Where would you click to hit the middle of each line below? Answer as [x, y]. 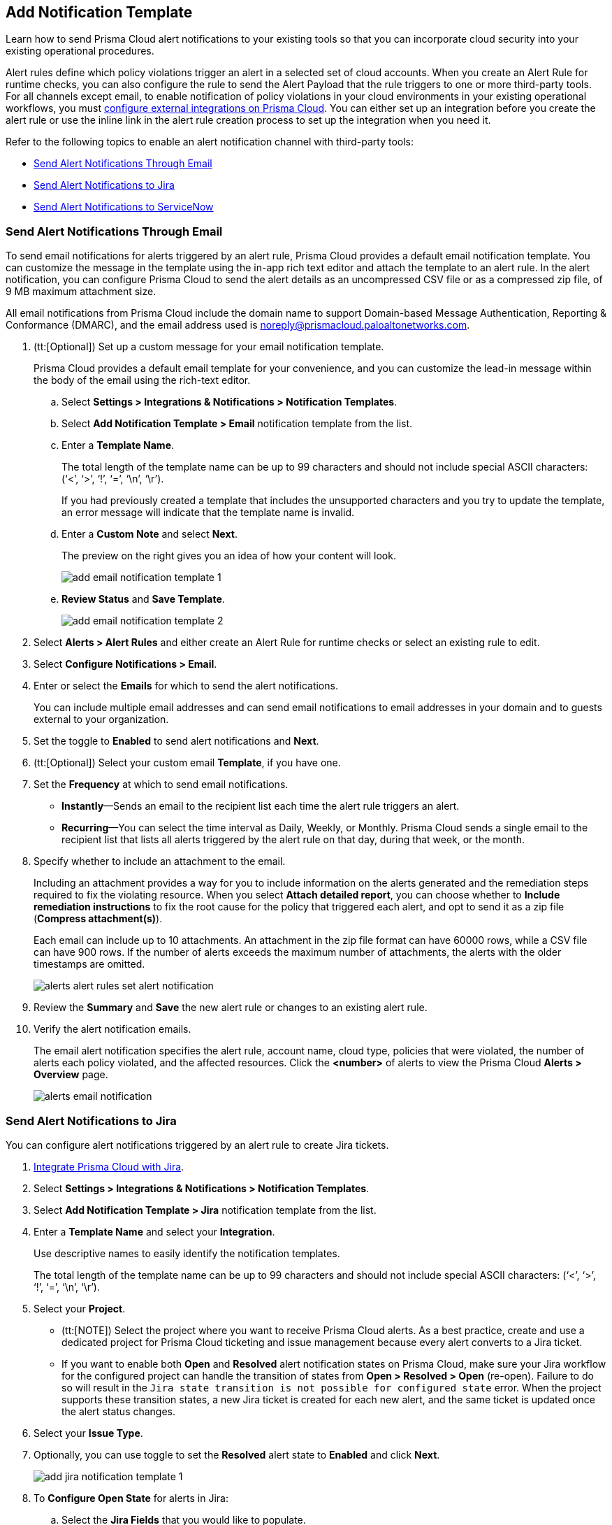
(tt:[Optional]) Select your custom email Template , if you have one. [187, 763]
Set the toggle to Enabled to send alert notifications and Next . [176, 741]
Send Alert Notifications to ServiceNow [124, 207]
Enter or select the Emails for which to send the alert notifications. [186, 686]
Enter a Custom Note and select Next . [150, 534]
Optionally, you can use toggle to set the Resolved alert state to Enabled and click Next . [237, 1454]
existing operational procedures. [80, 51]
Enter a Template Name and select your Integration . [154, 1231]
